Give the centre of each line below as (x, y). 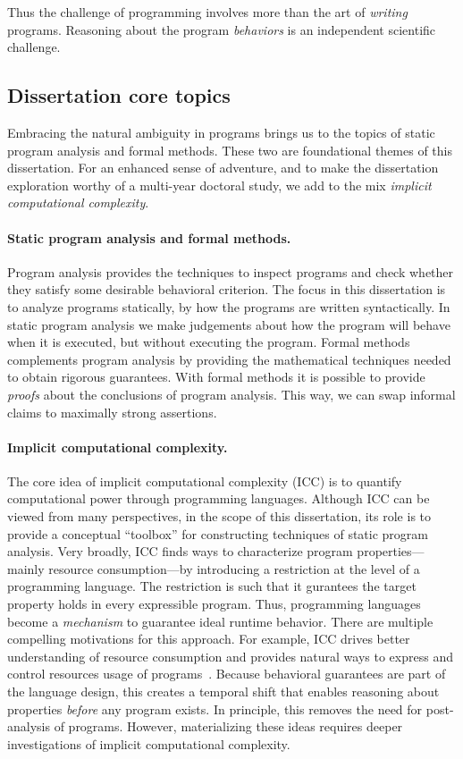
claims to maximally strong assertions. (112, 412)
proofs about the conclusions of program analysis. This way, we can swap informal (231, 394)
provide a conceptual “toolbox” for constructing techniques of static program (218, 533)
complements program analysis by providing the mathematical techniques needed (229, 359)
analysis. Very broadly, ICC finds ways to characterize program (180, 551)
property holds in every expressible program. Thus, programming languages (214, 604)
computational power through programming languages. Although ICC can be (219, 498)
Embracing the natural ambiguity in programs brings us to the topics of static (221, 132)
